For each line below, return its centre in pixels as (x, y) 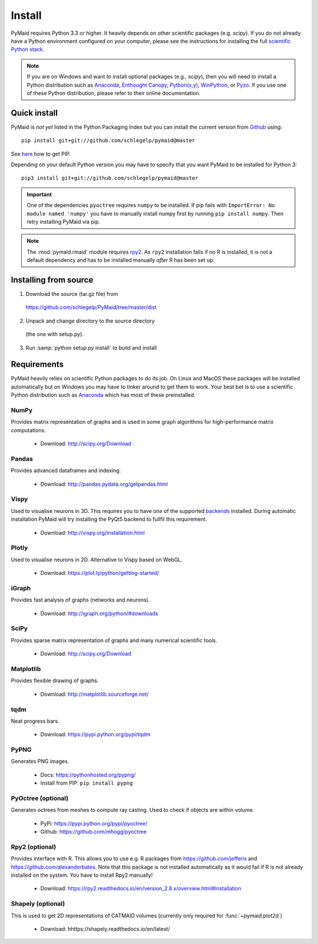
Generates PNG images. (40, 761)
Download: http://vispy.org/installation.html (93, 532)
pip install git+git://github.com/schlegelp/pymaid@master (108, 141)
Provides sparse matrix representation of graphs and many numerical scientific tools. (114, 640)
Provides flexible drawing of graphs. (55, 680)
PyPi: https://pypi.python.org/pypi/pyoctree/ (94, 823)
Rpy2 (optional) (34, 847)
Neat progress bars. (35, 721)
